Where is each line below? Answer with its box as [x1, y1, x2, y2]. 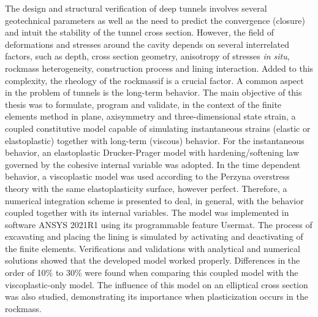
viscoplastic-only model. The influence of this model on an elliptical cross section [5, 278, 308, 291]
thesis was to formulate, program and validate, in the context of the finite [5, 97, 282, 110]
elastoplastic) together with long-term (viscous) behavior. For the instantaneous [5, 134, 305, 147]
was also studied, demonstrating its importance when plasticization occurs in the [5, 290, 308, 303]
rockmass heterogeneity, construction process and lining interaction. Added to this [5, 61, 314, 74]
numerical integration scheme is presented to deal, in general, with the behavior [5, 194, 304, 207]
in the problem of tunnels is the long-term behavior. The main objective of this [5, 86, 302, 99]
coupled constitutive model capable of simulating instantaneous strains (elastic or [5, 121, 311, 134]
